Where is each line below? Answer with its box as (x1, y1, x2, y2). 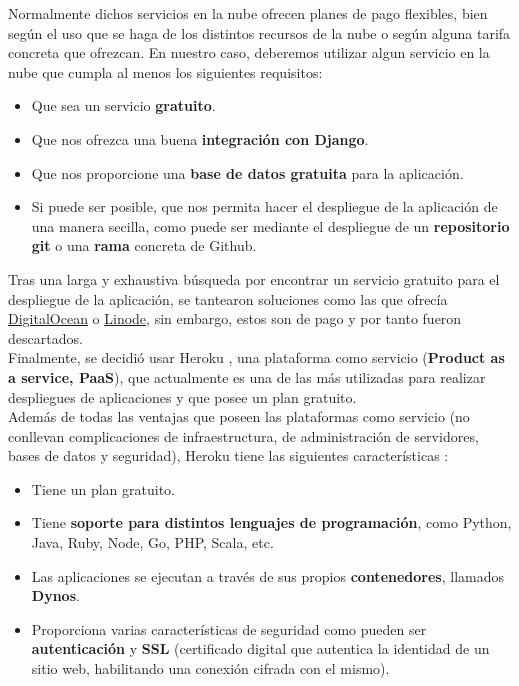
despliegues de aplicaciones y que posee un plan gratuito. (8, 386, 357, 407)
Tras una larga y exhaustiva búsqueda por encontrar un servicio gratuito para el (8, 268, 500, 289)
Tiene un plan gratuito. (31, 478, 175, 499)
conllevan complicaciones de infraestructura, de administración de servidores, (8, 425, 479, 446)
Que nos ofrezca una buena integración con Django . (31, 128, 369, 149)
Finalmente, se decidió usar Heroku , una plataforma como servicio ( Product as (8, 347, 505, 368)
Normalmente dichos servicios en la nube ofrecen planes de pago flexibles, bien (8, 3, 488, 23)
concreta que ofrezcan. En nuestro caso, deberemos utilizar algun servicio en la (8, 42, 490, 63)
